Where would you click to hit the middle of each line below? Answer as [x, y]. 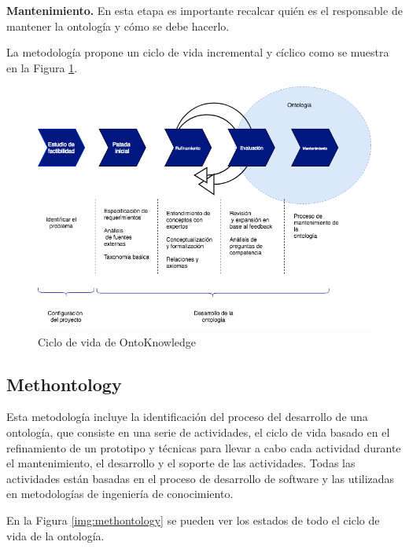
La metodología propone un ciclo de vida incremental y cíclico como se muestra [198, 52]
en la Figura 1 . [42, 67]
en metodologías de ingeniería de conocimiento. [120, 494]
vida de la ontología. [55, 535]
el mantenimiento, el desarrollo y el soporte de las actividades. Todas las [181, 463]
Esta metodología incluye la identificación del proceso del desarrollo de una [187, 417]
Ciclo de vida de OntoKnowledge [117, 341]
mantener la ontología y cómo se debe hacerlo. [118, 26]
